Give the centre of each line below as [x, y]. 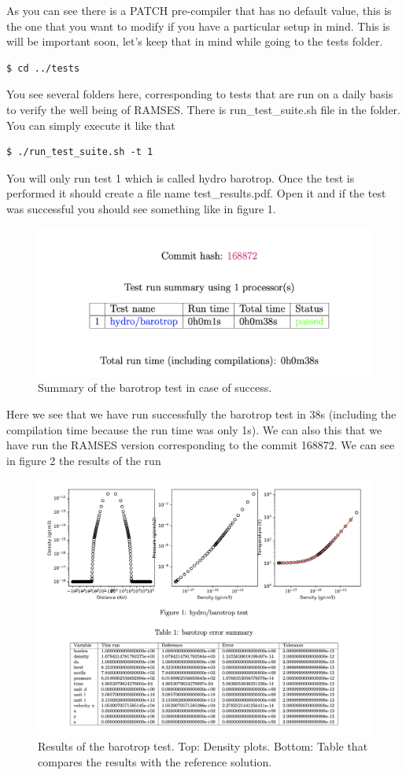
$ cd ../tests [43, 68]
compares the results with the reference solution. [155, 761]
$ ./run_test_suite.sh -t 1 [80, 152]
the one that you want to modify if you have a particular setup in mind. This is [198, 26]
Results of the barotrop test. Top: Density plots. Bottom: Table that [203, 745]
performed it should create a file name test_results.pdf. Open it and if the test [196, 193]
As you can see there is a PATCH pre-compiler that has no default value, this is [199, 10]
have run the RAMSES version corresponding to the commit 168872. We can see [201, 445]
